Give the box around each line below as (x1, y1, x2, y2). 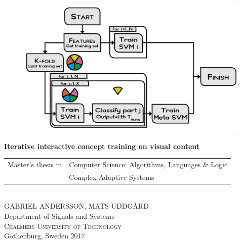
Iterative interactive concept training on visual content (4, 140, 200, 151)
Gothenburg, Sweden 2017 (4, 230, 85, 241)
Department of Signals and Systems (4, 211, 115, 221)
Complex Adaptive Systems (69, 171, 154, 182)
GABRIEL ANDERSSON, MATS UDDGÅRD (4, 201, 149, 211)
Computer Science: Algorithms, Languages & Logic (69, 159, 228, 169)
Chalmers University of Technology (4, 220, 122, 231)
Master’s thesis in (8, 159, 62, 169)
